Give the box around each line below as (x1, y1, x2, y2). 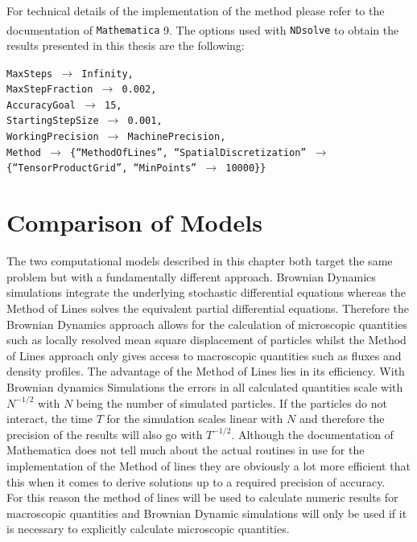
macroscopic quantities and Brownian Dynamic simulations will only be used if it (6, 504, 407, 521)
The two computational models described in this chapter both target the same (6, 253, 393, 269)
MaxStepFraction (6, 84, 93, 96)
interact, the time (6, 410, 93, 427)
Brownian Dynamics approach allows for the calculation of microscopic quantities (6, 315, 407, 332)
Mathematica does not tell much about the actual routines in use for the (6, 441, 365, 458)
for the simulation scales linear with (106, 410, 283, 427)
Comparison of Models (6, 206, 262, 239)
